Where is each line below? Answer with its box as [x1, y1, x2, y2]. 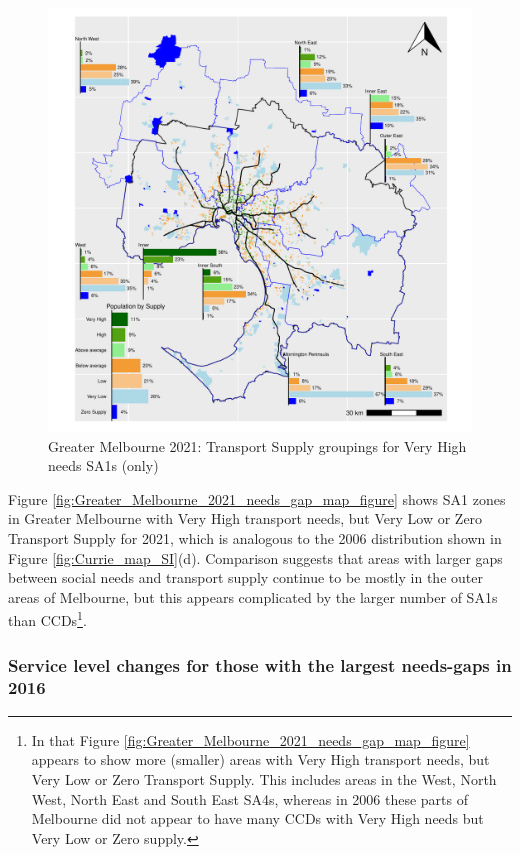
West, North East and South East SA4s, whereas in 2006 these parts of [31, 788, 469, 809]
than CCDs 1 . [8, 607, 87, 630]
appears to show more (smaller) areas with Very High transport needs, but [31, 749, 490, 770]
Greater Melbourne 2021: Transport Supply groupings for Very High [48, 435, 467, 456]
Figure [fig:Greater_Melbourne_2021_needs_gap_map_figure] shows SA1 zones [8, 488, 506, 509]
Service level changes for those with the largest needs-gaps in [8, 652, 512, 677]
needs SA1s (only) [48, 455, 159, 476]
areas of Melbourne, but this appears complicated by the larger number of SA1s [8, 586, 498, 607]
